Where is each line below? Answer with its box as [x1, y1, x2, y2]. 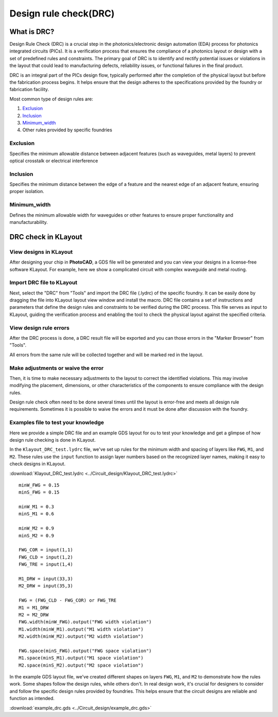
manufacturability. [9, 219, 48, 225]
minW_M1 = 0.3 [19, 504, 54, 510]
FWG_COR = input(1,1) [19, 547, 73, 553]
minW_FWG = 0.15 [19, 482, 60, 488]
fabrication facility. [9, 86, 49, 93]
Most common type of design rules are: [9, 96, 94, 102]
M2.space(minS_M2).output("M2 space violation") [19, 662, 144, 668]
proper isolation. [9, 188, 45, 195]
